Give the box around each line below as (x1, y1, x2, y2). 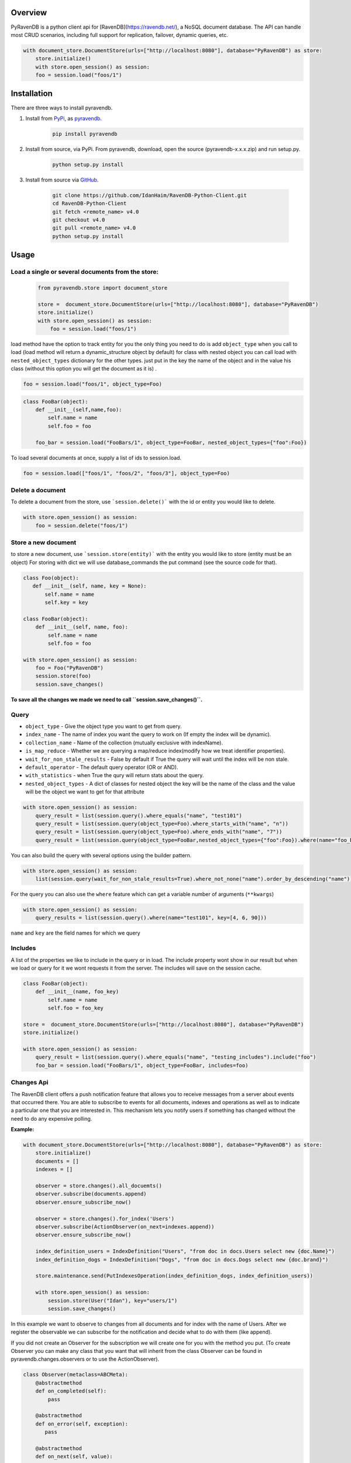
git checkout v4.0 (52, 217, 105, 224)
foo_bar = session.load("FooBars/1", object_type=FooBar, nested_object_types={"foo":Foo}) (35, 439, 307, 446)
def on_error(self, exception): (35, 1420, 129, 1427)
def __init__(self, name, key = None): (32, 583, 147, 589)
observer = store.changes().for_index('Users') (35, 1215, 175, 1222)
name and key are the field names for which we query (11, 929, 140, 936)
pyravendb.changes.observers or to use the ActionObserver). (11, 1355, 160, 1363)
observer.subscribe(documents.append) (35, 1191, 147, 1197)
